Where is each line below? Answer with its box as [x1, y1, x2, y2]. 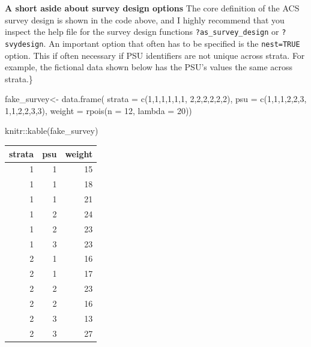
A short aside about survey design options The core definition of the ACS [5, 2, 300, 14]
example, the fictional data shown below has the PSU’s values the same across [5, 61, 293, 73]
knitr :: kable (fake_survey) [5, 124, 98, 137]
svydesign [5, 40, 44, 49]
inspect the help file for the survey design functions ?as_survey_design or [5, 25, 279, 38]
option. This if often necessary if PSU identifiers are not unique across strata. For [5, 49, 305, 61]
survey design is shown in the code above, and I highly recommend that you [5, 13, 285, 26]
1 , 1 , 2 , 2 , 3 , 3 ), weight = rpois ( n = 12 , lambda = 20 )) [5, 104, 192, 116]
